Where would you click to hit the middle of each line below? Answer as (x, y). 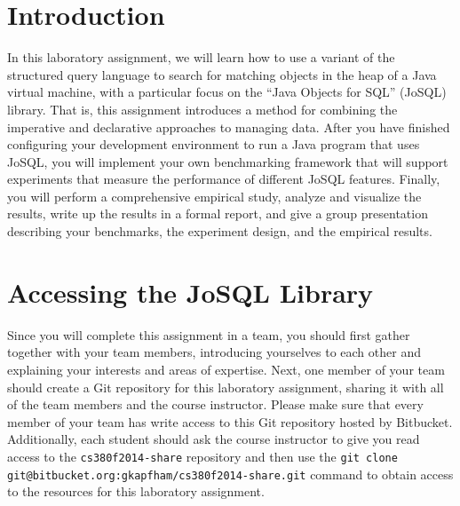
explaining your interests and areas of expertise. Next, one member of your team (226, 369)
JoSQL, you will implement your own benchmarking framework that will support (228, 161)
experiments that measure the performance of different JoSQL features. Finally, (224, 179)
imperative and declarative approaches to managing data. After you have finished (229, 126)
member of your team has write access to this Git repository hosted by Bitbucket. (230, 421)
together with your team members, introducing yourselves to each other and (214, 352)
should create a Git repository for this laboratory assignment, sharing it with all (226, 387)
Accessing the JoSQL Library (190, 292)
